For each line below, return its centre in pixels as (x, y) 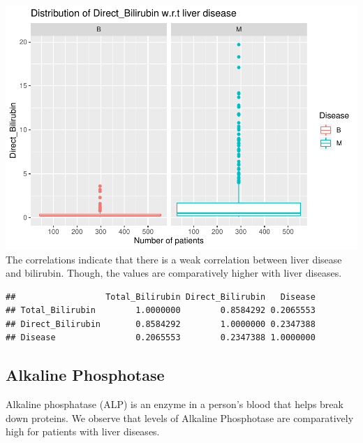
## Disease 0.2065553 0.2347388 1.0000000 (161, 338)
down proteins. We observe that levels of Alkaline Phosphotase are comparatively (180, 417)
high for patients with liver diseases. (83, 431)
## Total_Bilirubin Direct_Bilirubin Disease (161, 297)
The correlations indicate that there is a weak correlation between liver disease (174, 259)
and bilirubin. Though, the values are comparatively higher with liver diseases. (174, 273)
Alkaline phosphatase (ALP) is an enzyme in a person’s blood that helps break (175, 404)
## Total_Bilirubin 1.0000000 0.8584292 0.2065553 (161, 311)
